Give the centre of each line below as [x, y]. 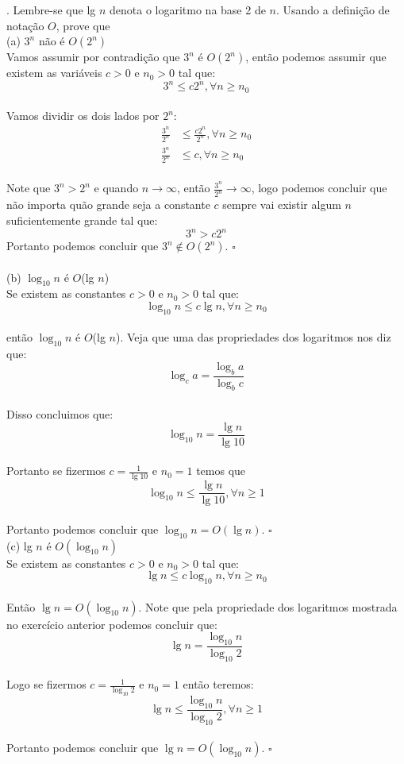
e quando [116, 188]
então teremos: [218, 684]
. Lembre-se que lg [51, 10]
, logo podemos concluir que [319, 188]
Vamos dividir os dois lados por [83, 116]
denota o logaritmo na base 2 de [188, 10]
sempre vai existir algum [282, 205]
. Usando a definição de [333, 10]
